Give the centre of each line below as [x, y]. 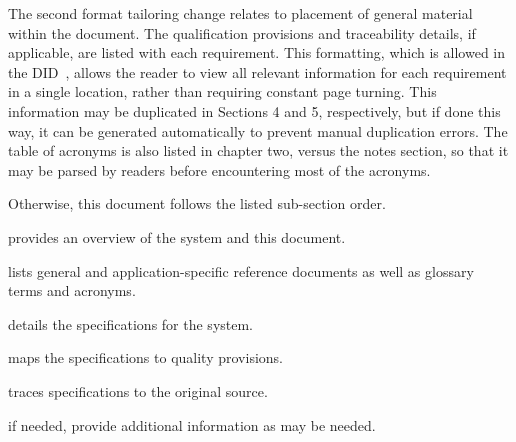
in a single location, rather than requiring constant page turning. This [222, 91]
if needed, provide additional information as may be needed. [192, 424]
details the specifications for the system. [131, 323]
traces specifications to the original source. [138, 390]
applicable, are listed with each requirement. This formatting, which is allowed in [256, 52]
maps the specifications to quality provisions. [145, 357]
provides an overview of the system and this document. [177, 236]
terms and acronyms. [72, 290]
